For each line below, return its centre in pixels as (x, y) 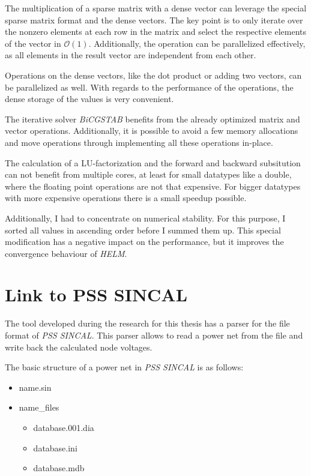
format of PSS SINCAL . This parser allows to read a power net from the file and (154, 335)
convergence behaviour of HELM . (66, 253)
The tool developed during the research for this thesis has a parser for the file (147, 323)
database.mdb (59, 468)
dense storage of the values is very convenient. (89, 99)
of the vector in (33, 43)
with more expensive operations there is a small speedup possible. (126, 198)
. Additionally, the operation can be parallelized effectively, (197, 43)
